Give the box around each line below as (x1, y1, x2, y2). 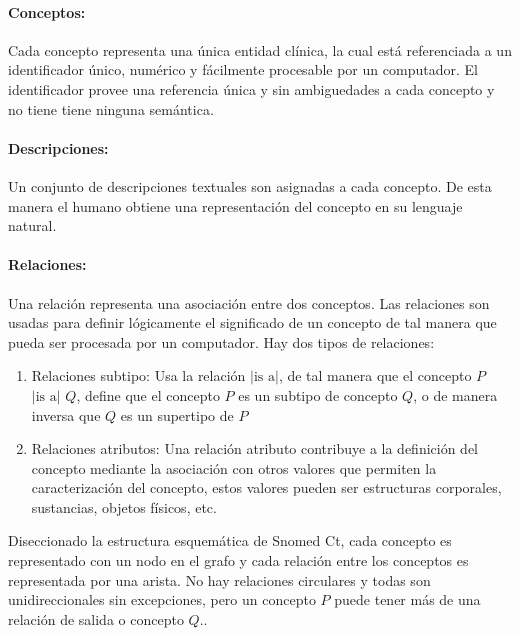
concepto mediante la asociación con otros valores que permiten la (31, 457, 437, 478)
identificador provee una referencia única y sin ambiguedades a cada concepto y (8, 78, 495, 99)
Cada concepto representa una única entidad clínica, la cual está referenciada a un (8, 39, 512, 60)
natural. (8, 215, 57, 236)
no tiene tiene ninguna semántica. (8, 98, 214, 119)
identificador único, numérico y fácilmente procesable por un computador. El (8, 59, 478, 80)
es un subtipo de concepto (238, 384, 398, 405)
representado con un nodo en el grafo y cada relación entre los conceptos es (8, 550, 469, 571)
